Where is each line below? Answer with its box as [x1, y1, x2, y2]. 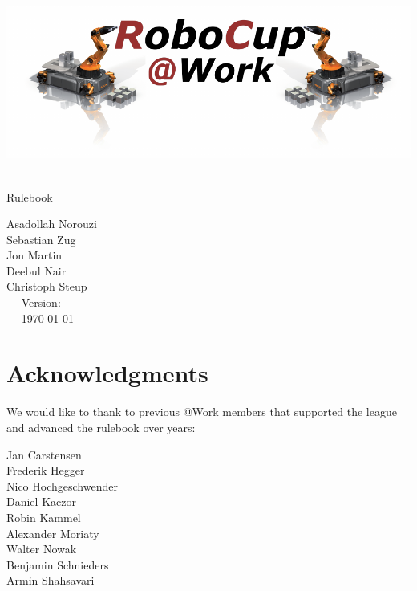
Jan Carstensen [6, 446, 82, 463]
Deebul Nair [6, 262, 67, 279]
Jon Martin [6, 247, 63, 263]
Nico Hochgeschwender [6, 477, 118, 494]
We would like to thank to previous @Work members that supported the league [6, 403, 397, 420]
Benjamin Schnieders [6, 556, 109, 573]
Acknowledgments [6, 357, 208, 389]
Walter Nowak [6, 540, 77, 557]
